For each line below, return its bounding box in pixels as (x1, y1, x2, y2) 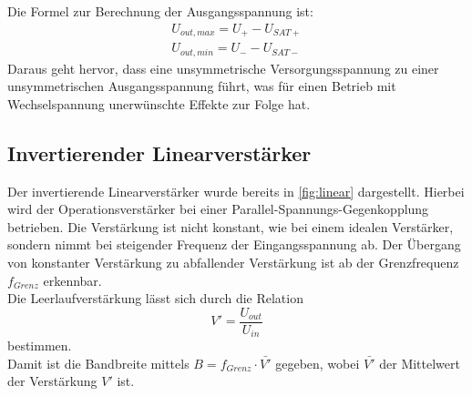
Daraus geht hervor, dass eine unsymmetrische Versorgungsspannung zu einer (7, 58, 439, 77)
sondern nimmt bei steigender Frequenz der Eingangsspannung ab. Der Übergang (7, 235, 461, 254)
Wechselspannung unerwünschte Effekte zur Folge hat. (7, 94, 311, 113)
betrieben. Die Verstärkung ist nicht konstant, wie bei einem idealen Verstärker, (7, 217, 454, 236)
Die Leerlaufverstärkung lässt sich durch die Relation (7, 289, 303, 308)
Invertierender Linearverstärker (7, 138, 312, 167)
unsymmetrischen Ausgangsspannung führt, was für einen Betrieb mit (7, 76, 396, 96)
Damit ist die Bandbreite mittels (7, 353, 190, 372)
